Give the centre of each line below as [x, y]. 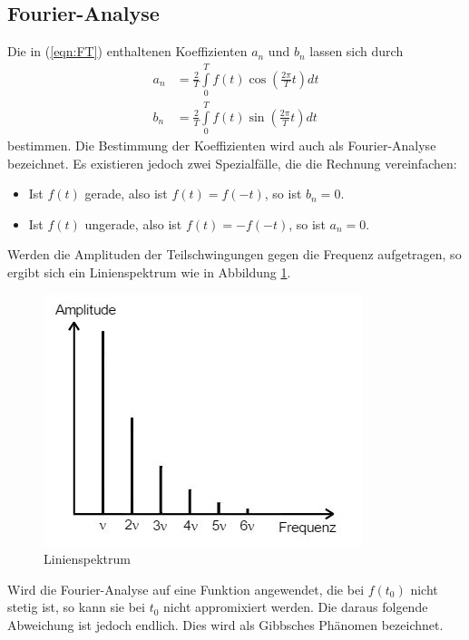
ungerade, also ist [133, 223]
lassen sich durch [357, 51]
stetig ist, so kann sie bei [76, 607]
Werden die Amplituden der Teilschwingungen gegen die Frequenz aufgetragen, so [234, 254]
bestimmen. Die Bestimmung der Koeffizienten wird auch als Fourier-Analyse [222, 145]
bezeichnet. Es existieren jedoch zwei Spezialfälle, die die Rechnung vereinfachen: [232, 163]
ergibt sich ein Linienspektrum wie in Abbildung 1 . [149, 272]
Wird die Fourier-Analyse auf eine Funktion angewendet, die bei [186, 589]
